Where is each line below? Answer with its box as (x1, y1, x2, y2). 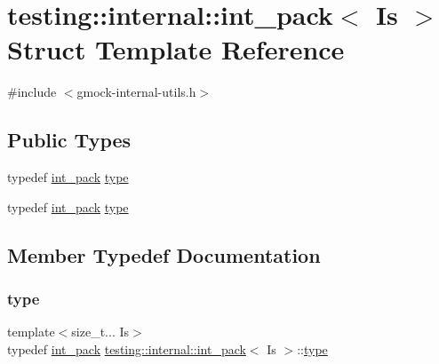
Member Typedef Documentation (7, 241, 321, 268)
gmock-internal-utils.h (76, 83, 196, 101)
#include (7, 83, 57, 101)
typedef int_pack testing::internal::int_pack (7, 339, 246, 358)
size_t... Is (71, 322, 130, 341)
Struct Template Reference (7, 31, 345, 67)
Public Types (7, 126, 132, 154)
